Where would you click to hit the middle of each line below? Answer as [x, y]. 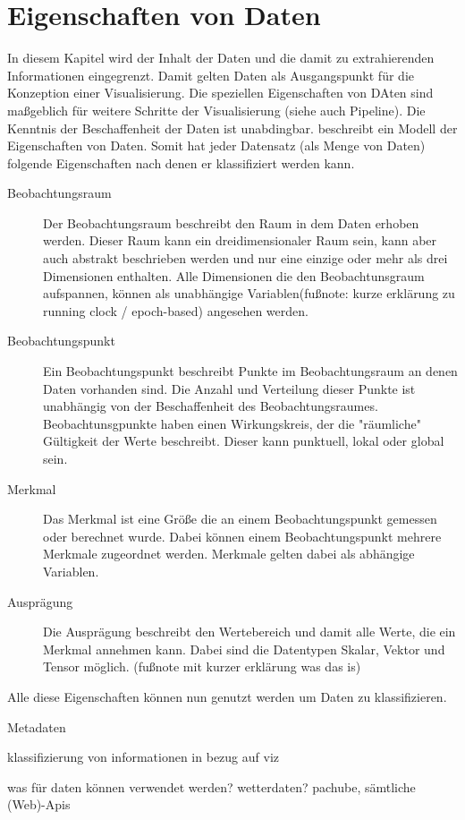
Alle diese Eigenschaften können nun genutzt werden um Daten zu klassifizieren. [227, 696]
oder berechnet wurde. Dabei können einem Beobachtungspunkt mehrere [242, 536]
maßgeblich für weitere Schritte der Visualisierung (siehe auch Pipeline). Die [216, 110]
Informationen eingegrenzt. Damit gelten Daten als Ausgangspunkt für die [211, 75]
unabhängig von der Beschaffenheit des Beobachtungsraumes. [211, 406]
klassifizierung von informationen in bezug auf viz [143, 757]
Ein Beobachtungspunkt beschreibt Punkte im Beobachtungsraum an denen [250, 371]
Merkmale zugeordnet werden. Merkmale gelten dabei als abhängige [229, 554]
